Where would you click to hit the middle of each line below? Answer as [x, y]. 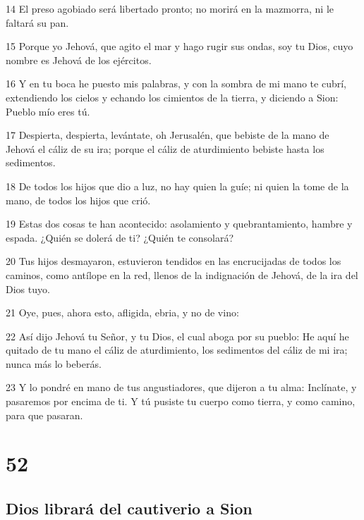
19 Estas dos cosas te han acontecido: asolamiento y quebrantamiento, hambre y [179, 224]
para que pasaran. [44, 415]
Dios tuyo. [28, 289]
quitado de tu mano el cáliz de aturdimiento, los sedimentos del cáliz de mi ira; [177, 350]
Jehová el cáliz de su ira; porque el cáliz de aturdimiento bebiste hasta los [165, 148]
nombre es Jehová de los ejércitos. [79, 60]
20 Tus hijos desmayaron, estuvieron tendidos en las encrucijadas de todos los [174, 261]
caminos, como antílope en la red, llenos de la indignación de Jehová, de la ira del [182, 274]
